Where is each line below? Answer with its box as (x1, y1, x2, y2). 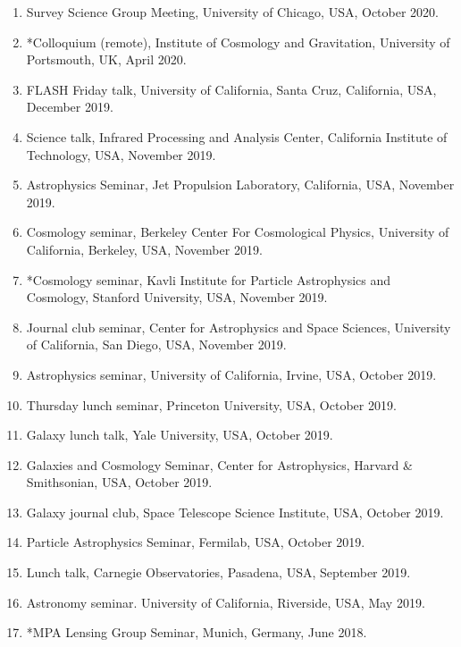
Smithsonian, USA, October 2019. (26, 473, 213, 492)
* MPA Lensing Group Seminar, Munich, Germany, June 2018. (26, 623, 367, 642)
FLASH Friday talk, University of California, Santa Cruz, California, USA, (26, 80, 437, 98)
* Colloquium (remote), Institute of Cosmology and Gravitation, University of (26, 32, 450, 51)
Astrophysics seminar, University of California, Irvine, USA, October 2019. (26, 365, 437, 383)
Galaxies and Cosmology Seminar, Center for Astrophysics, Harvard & (26, 455, 413, 474)
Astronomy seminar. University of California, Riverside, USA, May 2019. (26, 592, 425, 611)
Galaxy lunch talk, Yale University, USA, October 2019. (26, 425, 333, 444)
